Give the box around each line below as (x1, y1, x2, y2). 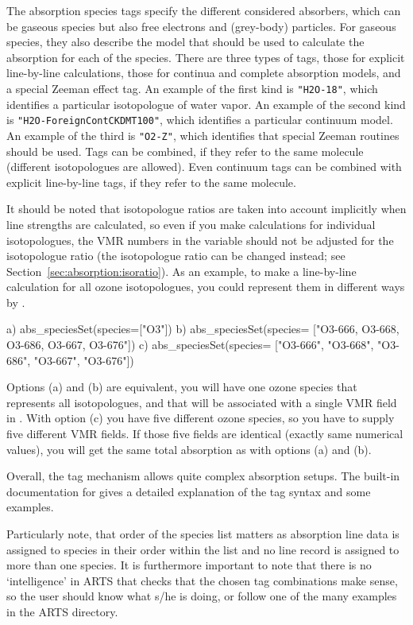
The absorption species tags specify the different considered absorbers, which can (6, 2, 401, 18)
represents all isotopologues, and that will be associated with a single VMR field (6, 394, 397, 410)
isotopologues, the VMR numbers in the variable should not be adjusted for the (6, 231, 394, 248)
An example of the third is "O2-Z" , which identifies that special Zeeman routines (6, 126, 399, 143)
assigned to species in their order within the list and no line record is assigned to (6, 541, 399, 557)
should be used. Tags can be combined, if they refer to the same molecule (6, 142, 364, 159)
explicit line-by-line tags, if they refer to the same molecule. (6, 173, 296, 190)
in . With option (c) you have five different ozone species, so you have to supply (6, 410, 395, 426)
